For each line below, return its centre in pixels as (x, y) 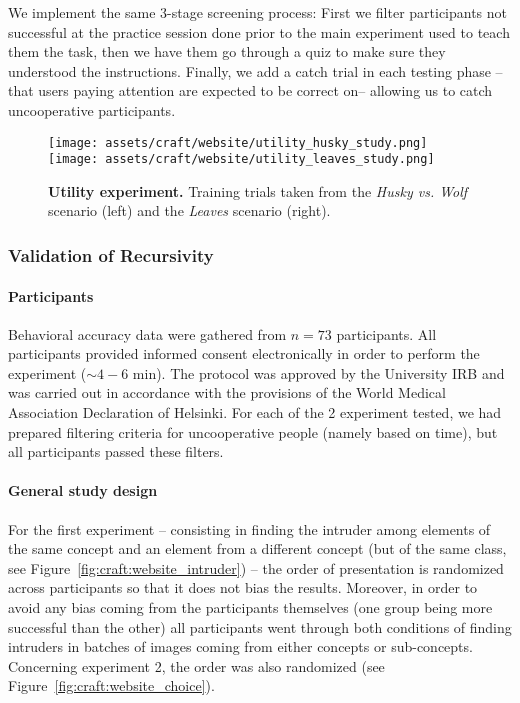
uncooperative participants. (92, 109)
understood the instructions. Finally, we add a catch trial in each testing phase (249, 70)
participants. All (386, 333)
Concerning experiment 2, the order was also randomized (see (196, 665)
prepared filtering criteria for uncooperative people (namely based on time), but (253, 431)
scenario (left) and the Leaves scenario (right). (189, 210)
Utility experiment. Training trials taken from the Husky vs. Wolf (258, 190)
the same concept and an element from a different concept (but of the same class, (257, 548)
